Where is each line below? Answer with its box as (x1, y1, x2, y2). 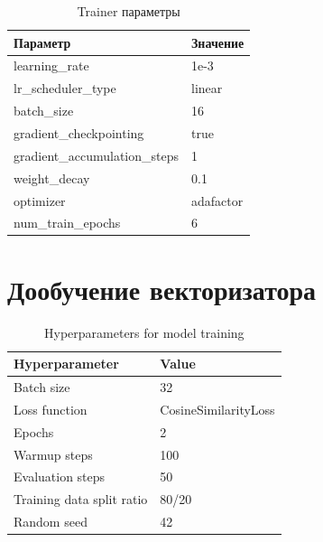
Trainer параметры (77, 2, 180, 20)
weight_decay (14, 168, 90, 187)
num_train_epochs (14, 213, 121, 232)
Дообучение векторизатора (7, 270, 317, 307)
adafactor (190, 191, 244, 210)
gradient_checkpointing (14, 123, 144, 142)
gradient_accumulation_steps (14, 145, 179, 164)
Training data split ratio (14, 490, 148, 509)
